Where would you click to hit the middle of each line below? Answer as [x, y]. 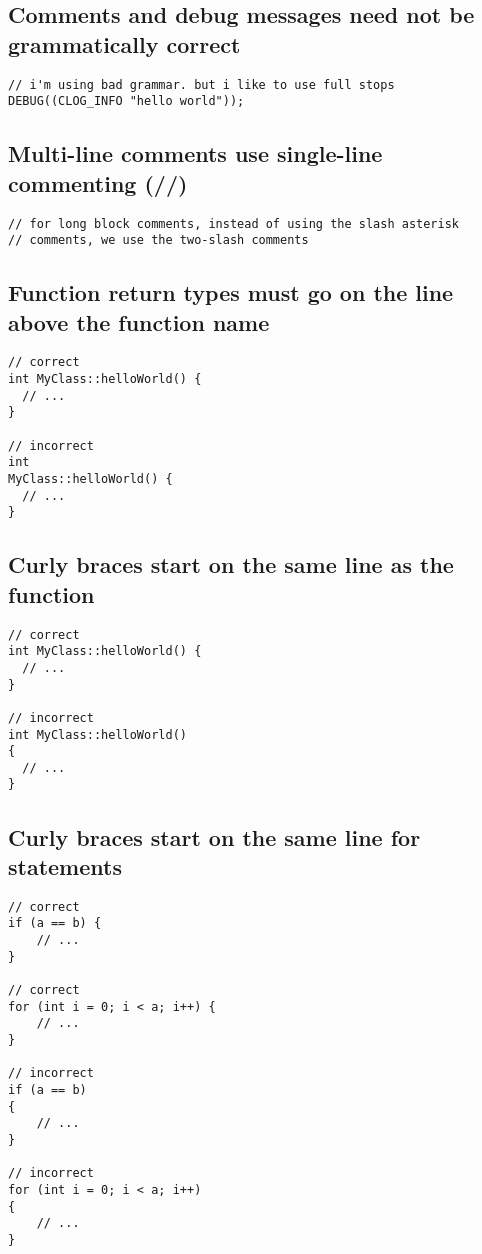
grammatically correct [124, 43]
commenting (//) [98, 182]
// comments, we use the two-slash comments [158, 240]
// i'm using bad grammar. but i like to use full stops [201, 84]
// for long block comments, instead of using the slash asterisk [234, 223]
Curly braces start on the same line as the [231, 564]
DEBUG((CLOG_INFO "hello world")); [126, 101]
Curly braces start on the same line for [214, 836]
